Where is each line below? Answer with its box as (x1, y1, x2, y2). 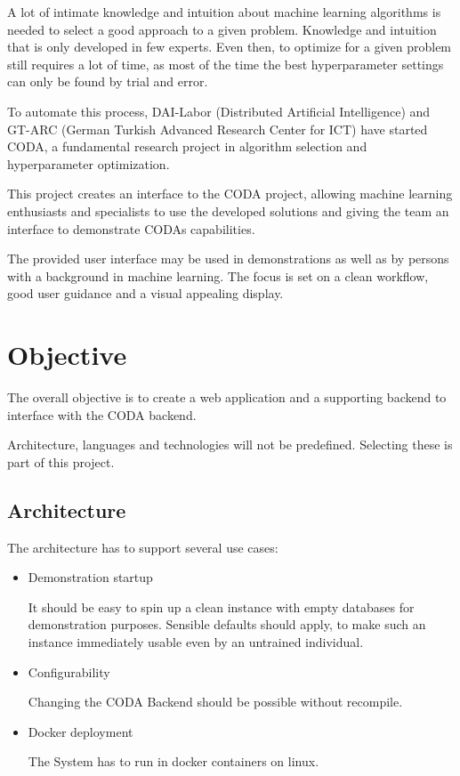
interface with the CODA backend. (7, 405, 197, 424)
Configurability (28, 662, 110, 681)
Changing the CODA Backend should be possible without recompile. (28, 692, 403, 711)
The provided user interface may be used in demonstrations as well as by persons (7, 249, 449, 268)
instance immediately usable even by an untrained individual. (28, 632, 364, 651)
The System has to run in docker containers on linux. (28, 752, 319, 771)
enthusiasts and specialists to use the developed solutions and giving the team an (7, 201, 449, 220)
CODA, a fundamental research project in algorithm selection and (7, 137, 367, 156)
